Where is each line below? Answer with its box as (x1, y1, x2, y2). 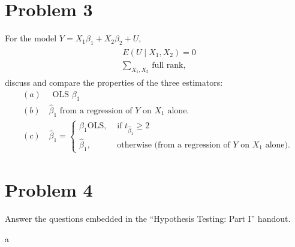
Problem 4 (5, 177, 93, 202)
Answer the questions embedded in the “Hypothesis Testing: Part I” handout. (5, 212, 291, 225)
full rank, (152, 61, 186, 70)
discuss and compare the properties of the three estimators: (5, 76, 223, 89)
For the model (5, 32, 57, 44)
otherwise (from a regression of (117, 140, 230, 149)
